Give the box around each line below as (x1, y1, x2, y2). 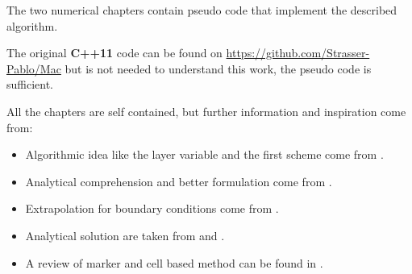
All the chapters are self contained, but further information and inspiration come (6, 102, 406, 119)
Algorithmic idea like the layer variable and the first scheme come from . (25, 146, 384, 163)
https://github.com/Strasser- (226, 44, 370, 61)
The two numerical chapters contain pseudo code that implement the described (6, 2, 397, 18)
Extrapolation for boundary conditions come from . (25, 200, 279, 217)
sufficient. (6, 76, 54, 93)
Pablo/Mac (6, 60, 61, 77)
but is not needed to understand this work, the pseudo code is (65, 60, 372, 77)
